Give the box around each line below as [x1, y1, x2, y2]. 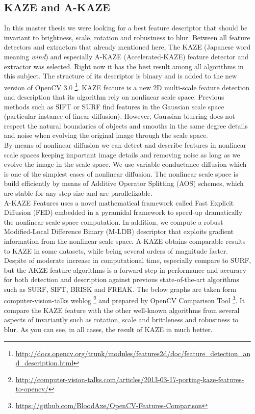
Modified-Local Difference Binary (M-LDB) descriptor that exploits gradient [4, 226, 234, 236]
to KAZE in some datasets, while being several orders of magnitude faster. [4, 245, 228, 256]
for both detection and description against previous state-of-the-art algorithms [4, 274, 239, 285]
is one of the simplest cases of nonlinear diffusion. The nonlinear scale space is [4, 168, 238, 179]
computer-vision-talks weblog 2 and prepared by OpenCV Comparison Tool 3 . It [4, 294, 245, 306]
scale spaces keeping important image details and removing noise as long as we [4, 149, 240, 159]
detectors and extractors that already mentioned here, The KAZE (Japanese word [4, 42, 251, 52]
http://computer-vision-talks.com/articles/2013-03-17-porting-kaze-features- [15, 374, 244, 384]
